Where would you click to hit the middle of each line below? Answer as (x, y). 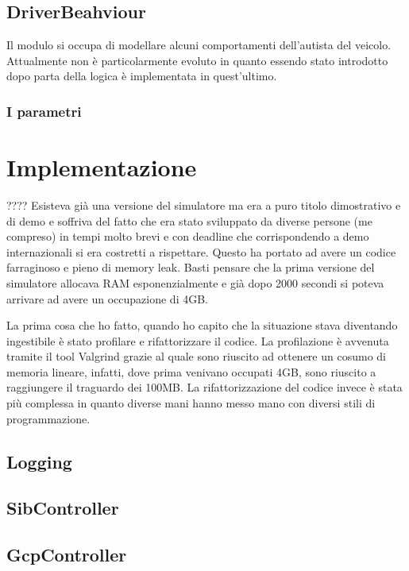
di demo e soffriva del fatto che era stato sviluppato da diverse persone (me (189, 220)
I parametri (44, 111)
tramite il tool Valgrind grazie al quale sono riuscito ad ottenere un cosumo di (196, 356)
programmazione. (48, 418)
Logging (39, 461)
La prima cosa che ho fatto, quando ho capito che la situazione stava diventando (202, 325)
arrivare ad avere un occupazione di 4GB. (108, 298)
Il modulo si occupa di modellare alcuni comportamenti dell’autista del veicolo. (199, 45)
